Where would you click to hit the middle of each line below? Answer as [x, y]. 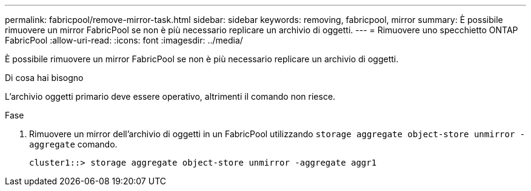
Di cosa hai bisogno [44, 78]
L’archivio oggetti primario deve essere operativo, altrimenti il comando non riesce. [170, 96]
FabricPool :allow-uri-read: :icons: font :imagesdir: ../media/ [124, 40]
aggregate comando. [73, 144]
